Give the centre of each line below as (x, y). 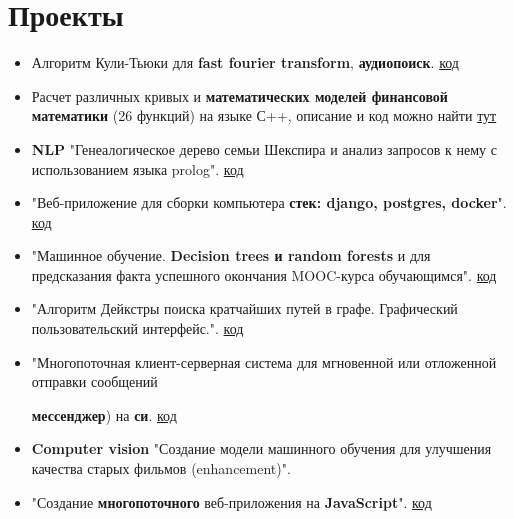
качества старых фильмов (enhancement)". (161, 468)
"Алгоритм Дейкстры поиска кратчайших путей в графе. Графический (244, 308)
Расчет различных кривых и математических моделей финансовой (239, 95)
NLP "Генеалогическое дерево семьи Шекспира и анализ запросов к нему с (264, 148)
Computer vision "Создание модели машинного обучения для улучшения (261, 448)
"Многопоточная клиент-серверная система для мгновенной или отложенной (264, 361)
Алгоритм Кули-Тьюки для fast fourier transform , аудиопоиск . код (245, 62)
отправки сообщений (94, 381)
